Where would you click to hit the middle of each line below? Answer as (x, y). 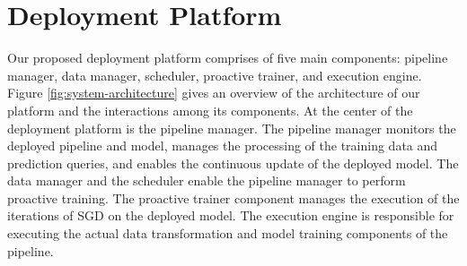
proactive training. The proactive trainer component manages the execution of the (233, 197)
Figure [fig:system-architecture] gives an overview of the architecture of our (214, 93)
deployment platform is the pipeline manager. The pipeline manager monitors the (232, 128)
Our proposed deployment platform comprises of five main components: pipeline (228, 58)
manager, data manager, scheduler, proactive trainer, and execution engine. (215, 75)
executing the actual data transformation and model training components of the (228, 233)
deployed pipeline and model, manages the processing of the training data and (223, 146)
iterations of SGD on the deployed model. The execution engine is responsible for (231, 215)
